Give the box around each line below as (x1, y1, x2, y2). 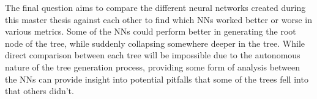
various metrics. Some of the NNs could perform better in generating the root (5, 25, 296, 38)
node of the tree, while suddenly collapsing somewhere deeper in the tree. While (5, 36, 305, 49)
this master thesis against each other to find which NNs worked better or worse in (5, 13, 312, 26)
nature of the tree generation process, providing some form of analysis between (5, 60, 300, 73)
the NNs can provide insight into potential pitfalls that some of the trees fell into (5, 72, 308, 85)
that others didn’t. (5, 84, 74, 97)
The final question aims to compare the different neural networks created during (5, 1, 306, 13)
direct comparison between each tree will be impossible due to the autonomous (5, 49, 300, 61)
